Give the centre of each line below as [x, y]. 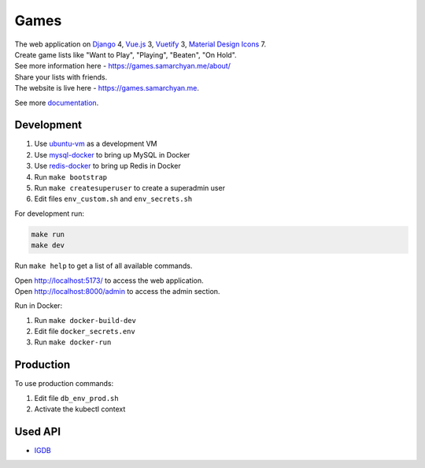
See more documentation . [57, 102]
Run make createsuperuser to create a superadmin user [130, 188]
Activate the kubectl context [80, 409]
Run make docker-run [73, 342]
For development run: [49, 214]
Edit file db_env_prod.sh [76, 398]
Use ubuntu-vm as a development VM [96, 144]
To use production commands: [64, 384]
